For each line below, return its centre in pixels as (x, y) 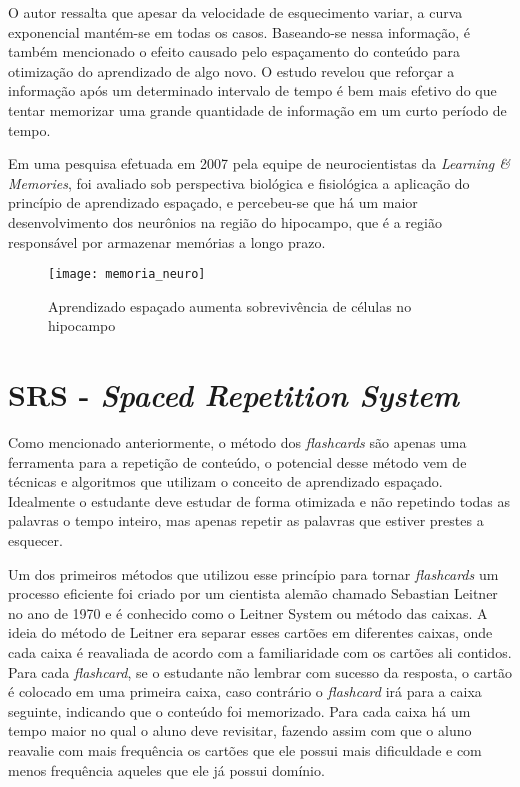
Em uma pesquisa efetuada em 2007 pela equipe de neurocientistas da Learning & (259, 163)
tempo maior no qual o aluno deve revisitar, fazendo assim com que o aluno (240, 730)
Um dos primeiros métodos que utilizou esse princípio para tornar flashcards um (253, 573)
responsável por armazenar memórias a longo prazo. (167, 241)
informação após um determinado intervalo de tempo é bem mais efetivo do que (252, 90)
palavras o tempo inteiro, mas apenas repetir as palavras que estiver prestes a (246, 520)
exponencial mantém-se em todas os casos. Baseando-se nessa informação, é (239, 31)
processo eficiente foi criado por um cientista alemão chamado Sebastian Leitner (253, 593)
